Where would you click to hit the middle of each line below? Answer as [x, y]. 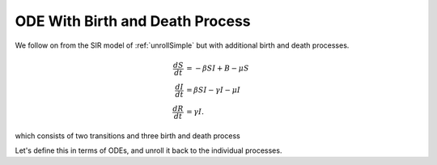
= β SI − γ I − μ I [214, 90]
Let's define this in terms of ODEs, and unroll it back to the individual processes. [148, 150]
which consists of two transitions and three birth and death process [127, 135]
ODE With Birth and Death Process [133, 21]
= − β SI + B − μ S [218, 68]
